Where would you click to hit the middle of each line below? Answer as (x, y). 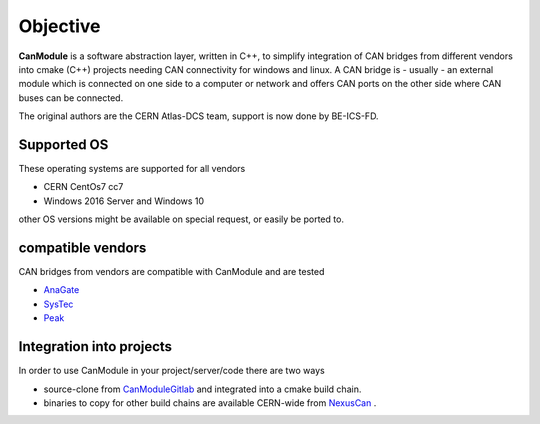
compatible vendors (82, 248)
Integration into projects (95, 346)
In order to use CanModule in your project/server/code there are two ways (171, 371)
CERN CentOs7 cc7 (83, 187)
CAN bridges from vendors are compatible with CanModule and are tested (171, 272)
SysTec (58, 304)
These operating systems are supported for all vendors (132, 169)
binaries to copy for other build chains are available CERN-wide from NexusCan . (210, 402)
